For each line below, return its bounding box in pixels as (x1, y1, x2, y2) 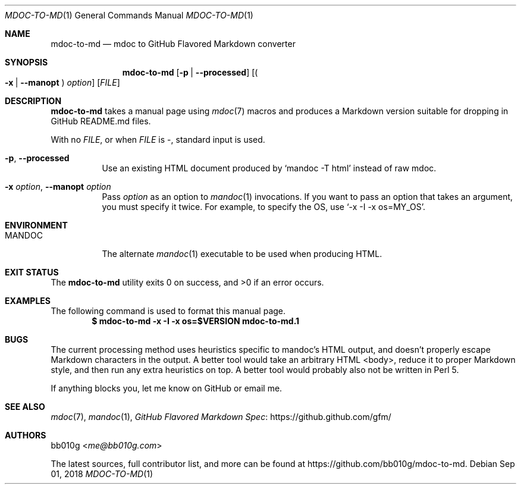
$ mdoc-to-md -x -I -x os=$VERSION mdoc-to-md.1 (92, 316, 300, 326)
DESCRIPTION (5, 96, 62, 106)
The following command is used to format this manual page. (51, 306, 286, 316)
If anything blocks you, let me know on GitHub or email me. (51, 383, 283, 393)
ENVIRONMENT (5, 220, 68, 230)
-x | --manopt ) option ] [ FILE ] (5, 77, 120, 87)
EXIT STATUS (5, 267, 59, 277)
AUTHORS (5, 430, 46, 440)
